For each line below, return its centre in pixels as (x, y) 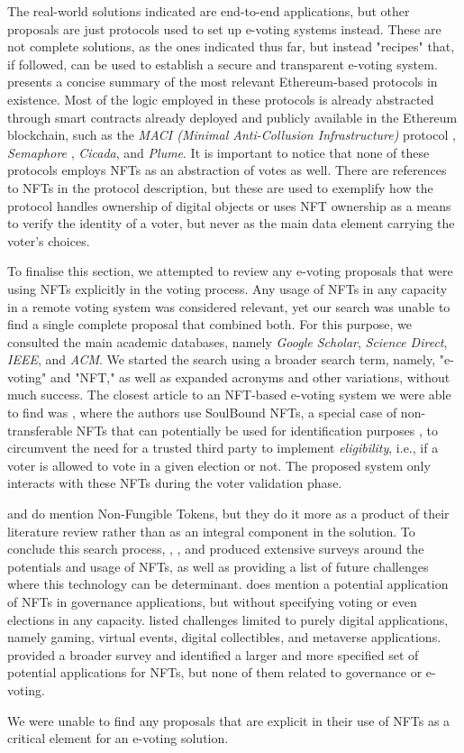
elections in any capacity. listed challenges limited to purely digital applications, (228, 619)
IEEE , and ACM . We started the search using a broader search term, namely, (222, 359)
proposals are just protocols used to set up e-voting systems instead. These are (224, 28)
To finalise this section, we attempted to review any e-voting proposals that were (230, 271)
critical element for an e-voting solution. (118, 738)
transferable (40, 430)
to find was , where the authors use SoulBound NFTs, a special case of (202, 413)
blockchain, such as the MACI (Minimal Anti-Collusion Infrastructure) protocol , (232, 135)
